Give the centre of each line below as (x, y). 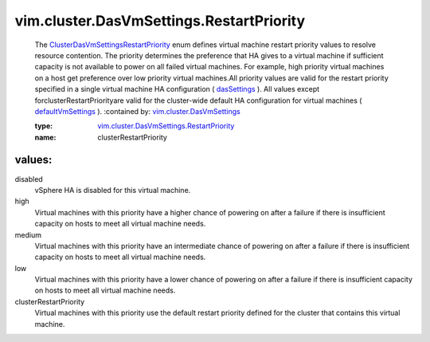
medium (28, 234)
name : (45, 137)
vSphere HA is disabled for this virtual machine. (113, 190)
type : (44, 126)
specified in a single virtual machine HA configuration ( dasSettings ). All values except (177, 89)
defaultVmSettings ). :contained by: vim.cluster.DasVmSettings (137, 111)
